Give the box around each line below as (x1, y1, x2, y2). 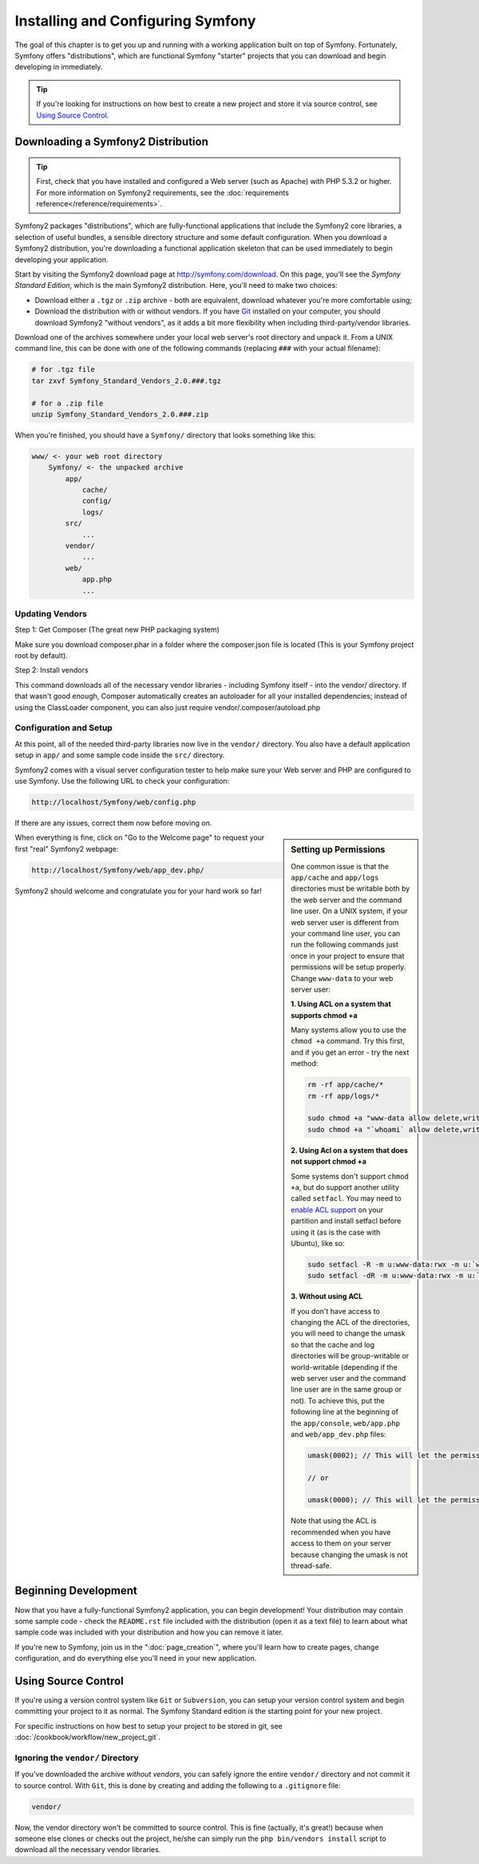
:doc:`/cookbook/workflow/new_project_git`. (14, 1732, 161, 1742)
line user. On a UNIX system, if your (291, 906, 408, 916)
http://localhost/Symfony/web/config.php (31, 797, 196, 807)
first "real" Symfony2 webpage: (14, 844, 119, 853)
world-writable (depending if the (291, 1362, 398, 1371)
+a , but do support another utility (291, 1182, 399, 1191)
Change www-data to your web (291, 973, 394, 983)
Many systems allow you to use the (291, 1025, 407, 1035)
